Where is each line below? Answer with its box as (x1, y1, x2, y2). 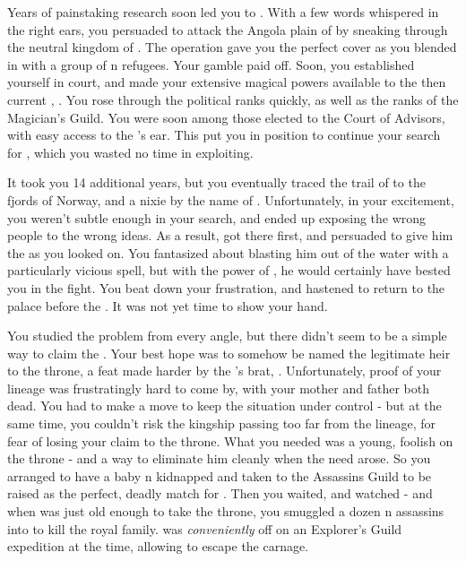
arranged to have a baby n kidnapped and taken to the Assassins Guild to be (7, 466, 432, 485)
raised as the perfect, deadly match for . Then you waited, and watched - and (7, 484, 433, 503)
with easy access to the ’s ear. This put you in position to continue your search (7, 125, 441, 144)
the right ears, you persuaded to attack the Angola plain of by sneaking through (7, 20, 448, 39)
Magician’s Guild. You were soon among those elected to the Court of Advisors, (7, 108, 445, 126)
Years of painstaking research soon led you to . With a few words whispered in (7, 3, 439, 21)
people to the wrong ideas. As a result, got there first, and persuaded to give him (7, 226, 453, 245)
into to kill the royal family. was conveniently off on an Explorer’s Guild (7, 519, 402, 538)
